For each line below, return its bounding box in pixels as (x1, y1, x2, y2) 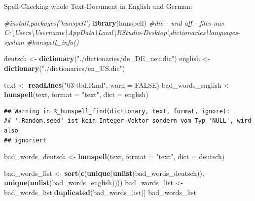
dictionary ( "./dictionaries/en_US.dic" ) (4, 63, 125, 73)
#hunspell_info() (26, 36, 79, 47)
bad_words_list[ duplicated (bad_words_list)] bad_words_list (4, 187, 197, 197)
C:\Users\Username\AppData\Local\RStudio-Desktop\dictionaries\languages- (4, 27, 240, 37)
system (4, 36, 24, 47)
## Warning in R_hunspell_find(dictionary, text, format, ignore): (4, 107, 230, 115)
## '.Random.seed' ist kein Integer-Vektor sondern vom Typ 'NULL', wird (4, 117, 252, 125)
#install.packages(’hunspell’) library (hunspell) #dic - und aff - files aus (4, 17, 224, 28)
